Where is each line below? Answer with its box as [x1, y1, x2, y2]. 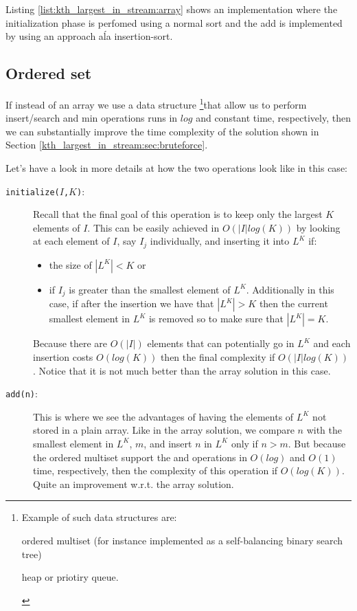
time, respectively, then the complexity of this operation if [33, 463, 278, 478]
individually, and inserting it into [150, 234, 290, 248]
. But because [288, 436, 346, 450]
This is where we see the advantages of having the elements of [33, 409, 294, 423]
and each [313, 336, 351, 351]
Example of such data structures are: [21, 510, 177, 524]
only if [231, 436, 258, 450]
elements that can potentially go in [147, 336, 295, 351]
